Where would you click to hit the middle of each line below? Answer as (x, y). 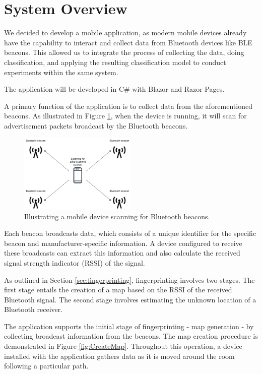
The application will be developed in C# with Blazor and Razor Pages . (114, 89)
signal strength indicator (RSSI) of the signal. (75, 262)
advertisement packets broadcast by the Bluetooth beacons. (96, 125)
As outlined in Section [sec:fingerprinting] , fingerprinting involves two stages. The (129, 279)
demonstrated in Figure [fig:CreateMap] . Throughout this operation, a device (123, 346)
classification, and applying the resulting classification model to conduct (115, 62)
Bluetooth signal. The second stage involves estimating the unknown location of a (130, 299)
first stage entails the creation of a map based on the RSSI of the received (118, 290)
